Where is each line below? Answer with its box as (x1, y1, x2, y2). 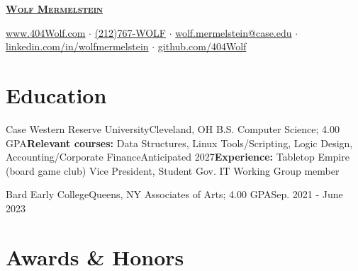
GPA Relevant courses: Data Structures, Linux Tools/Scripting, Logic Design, (6, 135, 353, 150)
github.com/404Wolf (157, 39, 247, 54)
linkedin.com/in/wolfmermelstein (6, 39, 149, 54)
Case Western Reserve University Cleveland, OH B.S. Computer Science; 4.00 (6, 121, 340, 136)
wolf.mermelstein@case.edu (175, 25, 292, 40)
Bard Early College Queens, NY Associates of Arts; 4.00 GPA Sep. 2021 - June (6, 187, 343, 202)
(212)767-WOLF (94, 25, 166, 40)
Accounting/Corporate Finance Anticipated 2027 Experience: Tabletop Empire (6, 149, 349, 164)
